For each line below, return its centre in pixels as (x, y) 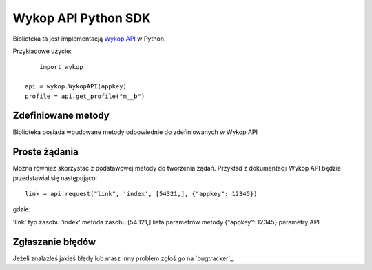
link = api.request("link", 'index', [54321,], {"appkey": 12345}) (141, 194)
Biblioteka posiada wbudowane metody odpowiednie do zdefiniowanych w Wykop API (135, 132)
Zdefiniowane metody (61, 116)
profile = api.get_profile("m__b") (85, 96)
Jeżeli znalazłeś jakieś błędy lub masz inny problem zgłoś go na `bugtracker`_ (123, 258)
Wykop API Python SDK (82, 18)
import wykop (61, 67)
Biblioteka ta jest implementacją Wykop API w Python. (89, 39)
